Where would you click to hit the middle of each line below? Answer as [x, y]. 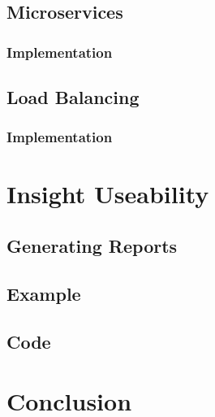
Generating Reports [92, 246]
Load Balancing [73, 97]
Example [44, 293]
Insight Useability [108, 194]
